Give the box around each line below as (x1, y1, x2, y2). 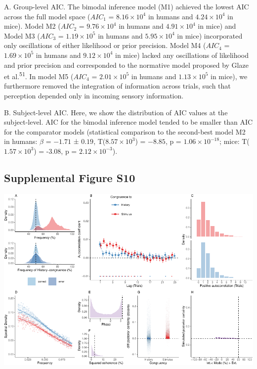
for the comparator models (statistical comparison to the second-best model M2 (4, 126, 246, 137)
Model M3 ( (4, 30, 40, 41)
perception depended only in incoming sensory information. (4, 91, 184, 100)
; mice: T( (219, 136, 250, 146)
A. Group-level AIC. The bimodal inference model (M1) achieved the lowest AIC (4, 1, 249, 11)
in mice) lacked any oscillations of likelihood (115, 49, 249, 60)
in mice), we (210, 71, 248, 81)
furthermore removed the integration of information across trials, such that (4, 81, 231, 91)
